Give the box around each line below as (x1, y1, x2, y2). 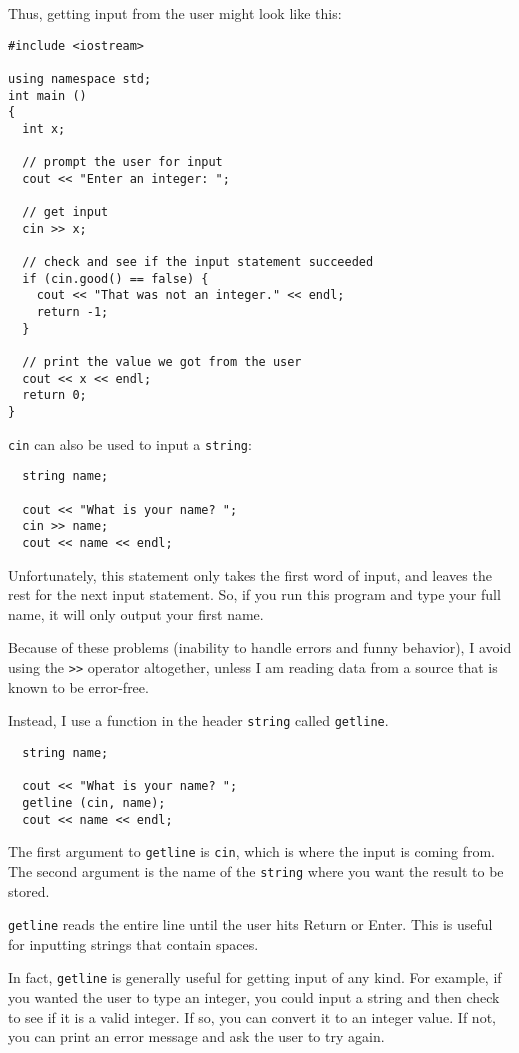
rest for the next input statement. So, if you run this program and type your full (8, 584, 501, 605)
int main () (8, 88, 87, 103)
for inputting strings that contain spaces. (8, 933, 259, 954)
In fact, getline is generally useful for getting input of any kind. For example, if (8, 967, 502, 988)
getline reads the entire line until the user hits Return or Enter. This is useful (8, 914, 493, 935)
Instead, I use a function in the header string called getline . (8, 710, 389, 731)
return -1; (36, 305, 109, 320)
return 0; (22, 388, 87, 403)
